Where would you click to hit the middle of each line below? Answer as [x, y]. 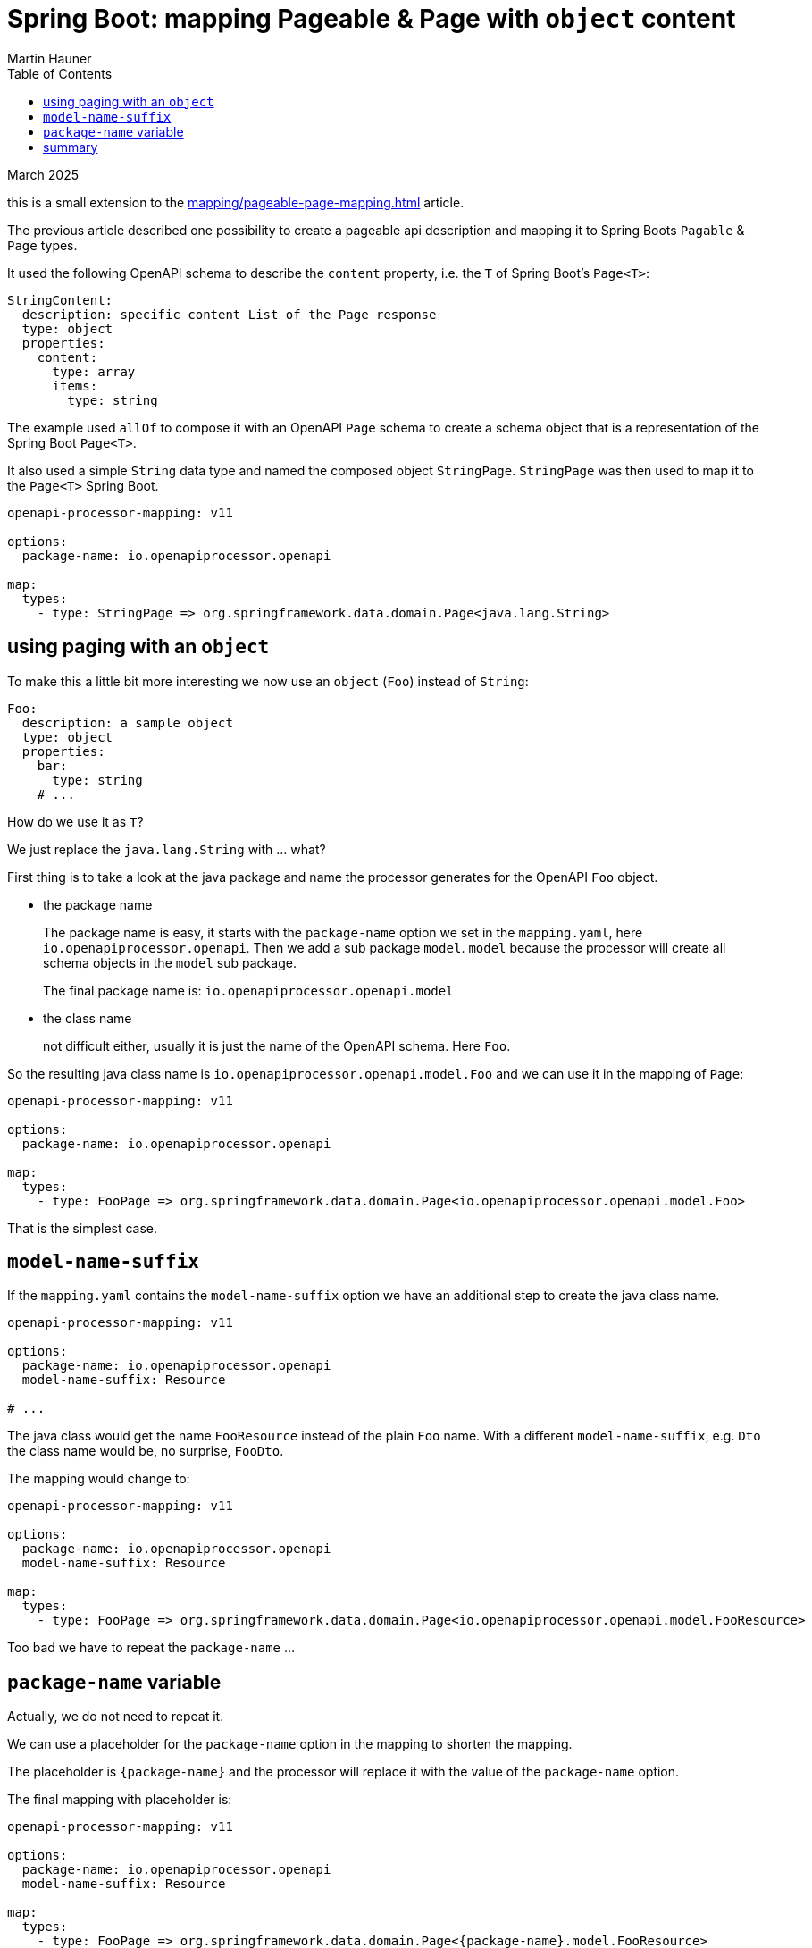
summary [71, 147]
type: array [94, 371]
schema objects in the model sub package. [170, 962]
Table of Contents [60, 73]
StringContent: [60, 300]
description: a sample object [127, 722]
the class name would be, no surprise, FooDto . [146, 1451]
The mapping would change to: [99, 1479]
